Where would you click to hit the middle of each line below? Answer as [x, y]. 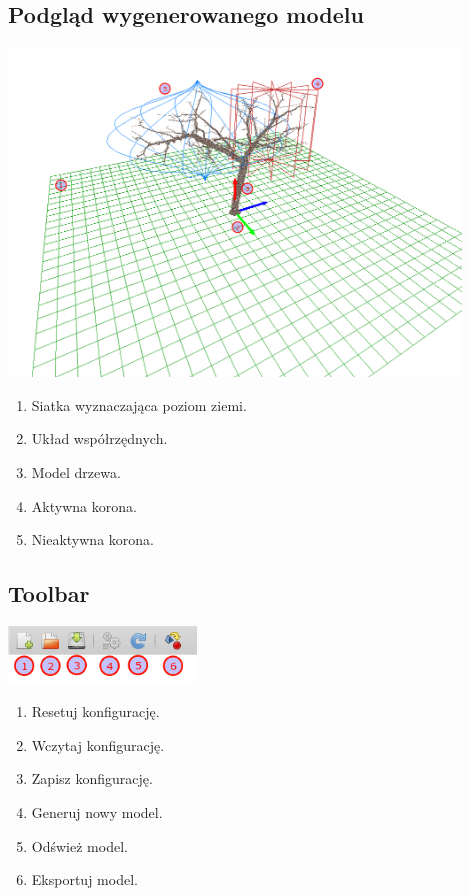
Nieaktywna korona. [92, 539]
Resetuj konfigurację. [95, 711]
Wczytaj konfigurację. [98, 744]
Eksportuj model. [84, 879]
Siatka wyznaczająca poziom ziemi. [139, 404]
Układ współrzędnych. [99, 438]
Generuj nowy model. [97, 811]
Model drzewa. [76, 471]
